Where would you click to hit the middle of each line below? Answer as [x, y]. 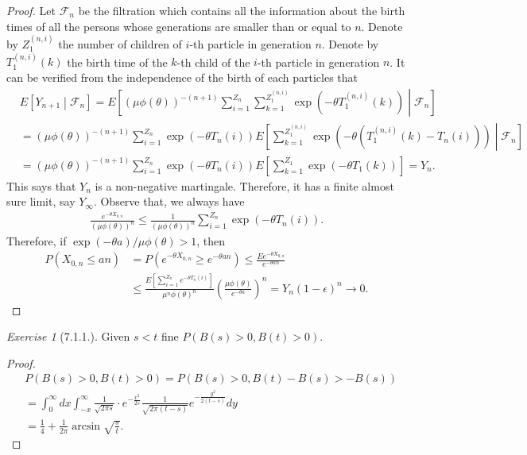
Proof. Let [31, 10]
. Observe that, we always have [169, 201]
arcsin [86, 426]
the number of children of [120, 44]
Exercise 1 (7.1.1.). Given [68, 336]
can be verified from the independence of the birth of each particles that [182, 77]
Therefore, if [37, 241]
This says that [41, 185]
